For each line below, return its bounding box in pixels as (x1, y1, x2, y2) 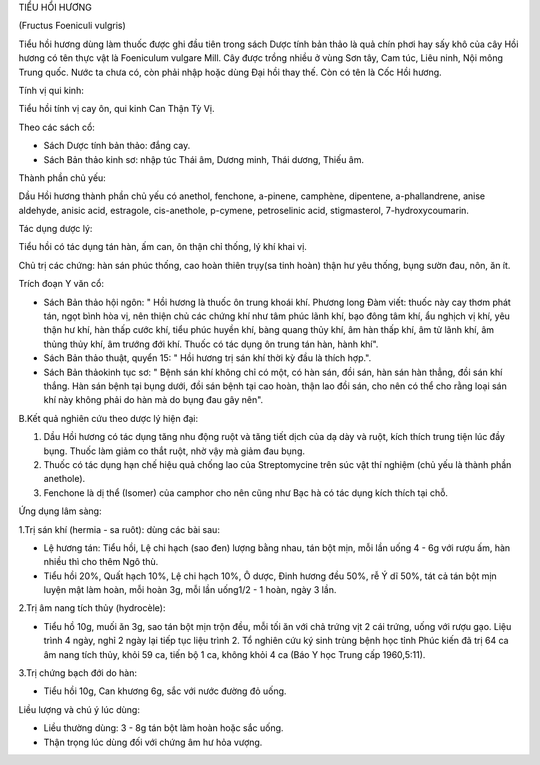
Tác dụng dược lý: (18, 223, 93, 235)
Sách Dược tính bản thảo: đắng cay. (43, 140, 191, 152)
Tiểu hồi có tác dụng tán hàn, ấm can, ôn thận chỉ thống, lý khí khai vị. (18, 241, 307, 253)
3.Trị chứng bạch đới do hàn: (18, 667, 138, 679)
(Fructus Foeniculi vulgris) (18, 20, 127, 32)
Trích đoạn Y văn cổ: (18, 278, 105, 290)
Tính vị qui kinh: (18, 84, 84, 96)
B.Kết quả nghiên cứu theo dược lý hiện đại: (18, 412, 199, 424)
